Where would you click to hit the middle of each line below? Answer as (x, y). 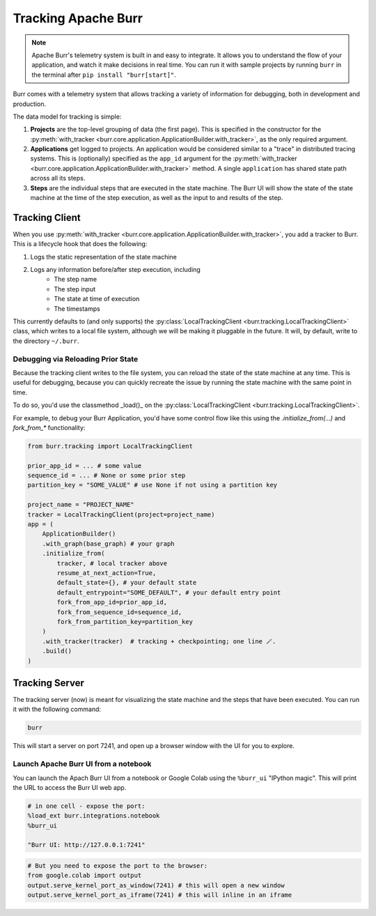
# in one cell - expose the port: (86, 806)
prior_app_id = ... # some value (85, 466)
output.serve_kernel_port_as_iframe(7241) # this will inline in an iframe (160, 895)
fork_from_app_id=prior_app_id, (112, 602)
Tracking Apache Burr (78, 18)
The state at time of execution (97, 299)
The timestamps (77, 308)
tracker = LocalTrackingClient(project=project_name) (121, 514)
